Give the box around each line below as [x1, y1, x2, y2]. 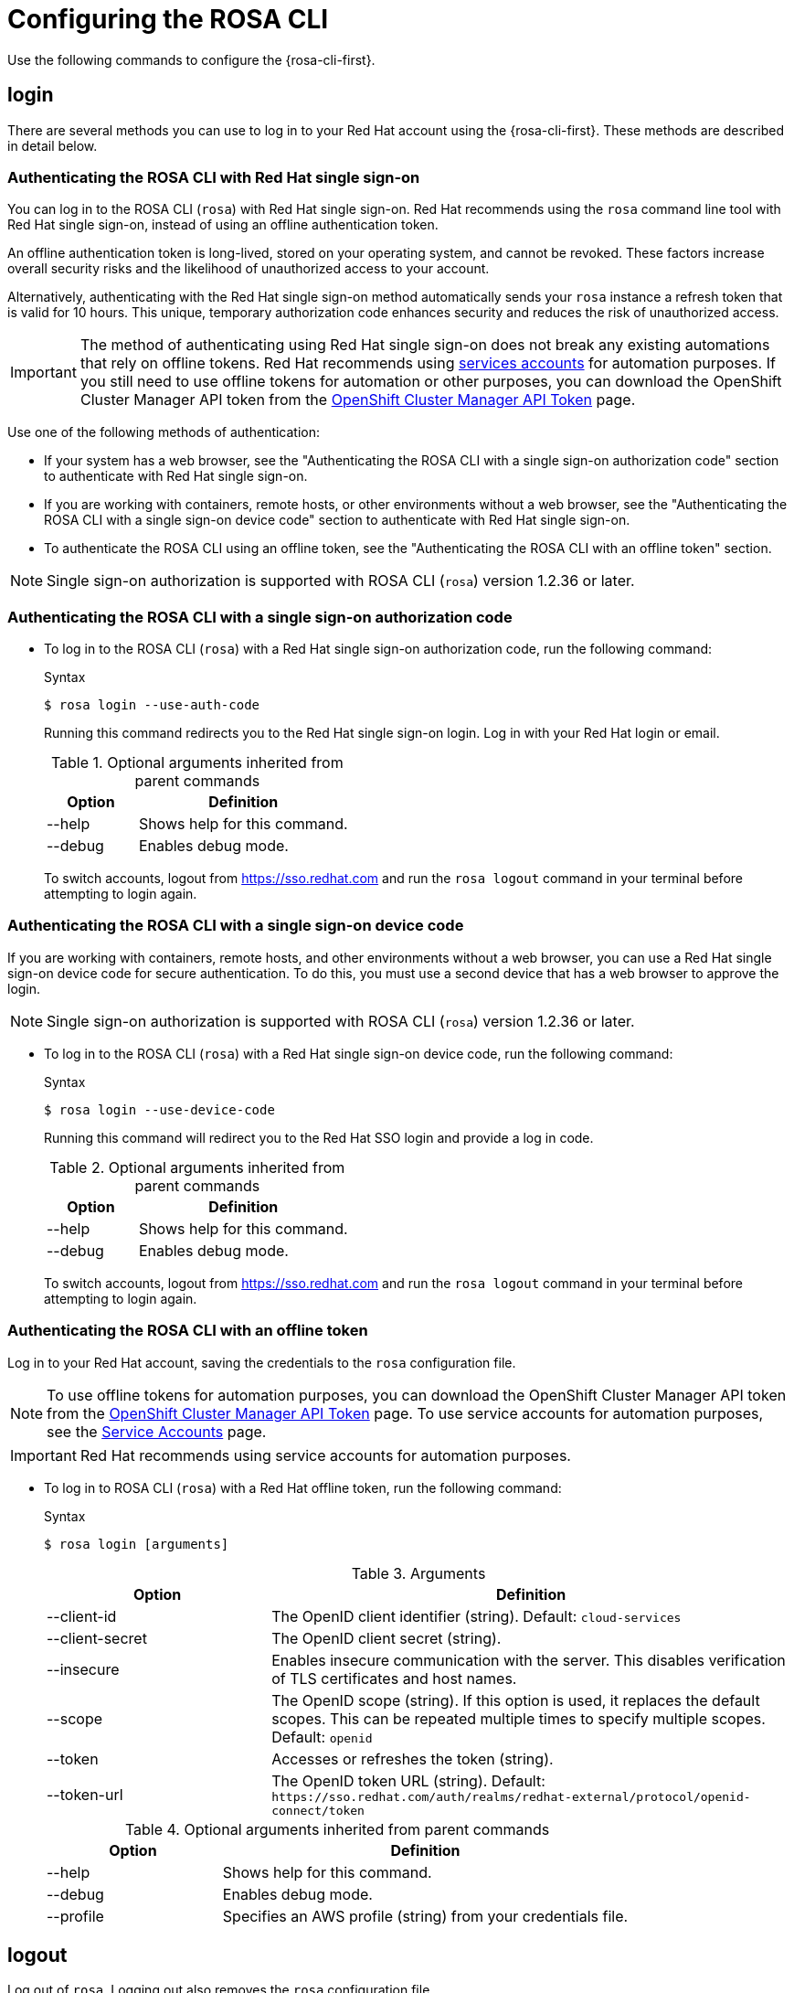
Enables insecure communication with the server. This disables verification [271, 1650, 786, 1669]
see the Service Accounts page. [47, 1422, 267, 1441]
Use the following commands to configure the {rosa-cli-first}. [7, 51, 376, 68]
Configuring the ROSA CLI [7, 4, 329, 35]
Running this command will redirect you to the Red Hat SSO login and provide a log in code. [44, 1129, 594, 1146]
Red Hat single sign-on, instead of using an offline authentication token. [7, 217, 439, 233]
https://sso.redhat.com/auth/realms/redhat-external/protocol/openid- [271, 1789, 751, 1804]
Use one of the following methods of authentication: [7, 424, 321, 441]
